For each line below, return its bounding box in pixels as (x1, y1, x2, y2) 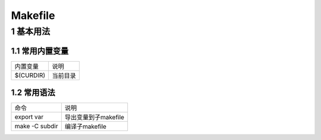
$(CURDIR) (14, 71, 46, 79)
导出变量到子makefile (64, 113, 125, 122)
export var (14, 113, 44, 121)
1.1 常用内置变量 (11, 46, 69, 56)
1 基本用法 (11, 26, 51, 37)
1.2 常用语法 (11, 88, 56, 98)
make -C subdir (14, 122, 58, 131)
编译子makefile (64, 122, 107, 131)
